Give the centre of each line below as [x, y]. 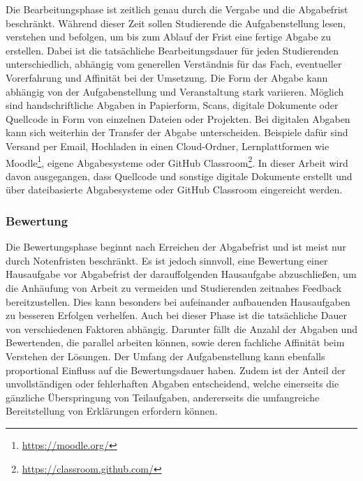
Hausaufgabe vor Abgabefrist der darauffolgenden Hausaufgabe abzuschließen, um [181, 274]
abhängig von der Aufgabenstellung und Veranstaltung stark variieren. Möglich [175, 91]
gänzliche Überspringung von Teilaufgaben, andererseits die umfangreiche [163, 397]
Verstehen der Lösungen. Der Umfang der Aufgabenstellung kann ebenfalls [165, 356]
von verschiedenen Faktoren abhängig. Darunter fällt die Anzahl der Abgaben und [181, 328]
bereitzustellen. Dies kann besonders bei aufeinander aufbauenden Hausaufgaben [178, 301]
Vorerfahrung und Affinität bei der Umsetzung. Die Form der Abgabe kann [167, 77]
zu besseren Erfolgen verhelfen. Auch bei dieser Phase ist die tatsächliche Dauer [176, 315]
